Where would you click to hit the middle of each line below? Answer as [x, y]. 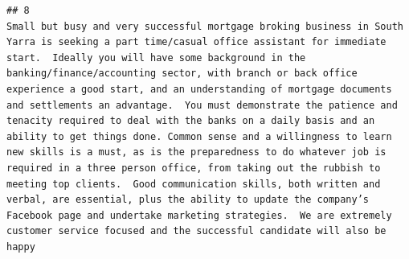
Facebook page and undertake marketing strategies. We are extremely [199, 215]
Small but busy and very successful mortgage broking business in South [205, 26]
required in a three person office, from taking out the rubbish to [194, 168]
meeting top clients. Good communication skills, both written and [194, 184]
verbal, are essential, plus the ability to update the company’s [188, 200]
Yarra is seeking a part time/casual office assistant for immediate [196, 42]
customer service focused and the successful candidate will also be [196, 231]
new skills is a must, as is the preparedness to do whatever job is [196, 152]
